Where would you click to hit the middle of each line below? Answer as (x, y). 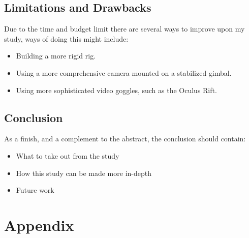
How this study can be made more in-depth (84, 173)
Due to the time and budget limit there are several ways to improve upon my (124, 29)
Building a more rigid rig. (56, 56)
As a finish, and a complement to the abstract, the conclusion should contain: (125, 139)
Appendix (39, 225)
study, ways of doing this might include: (66, 38)
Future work (35, 190)
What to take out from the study (68, 155)
